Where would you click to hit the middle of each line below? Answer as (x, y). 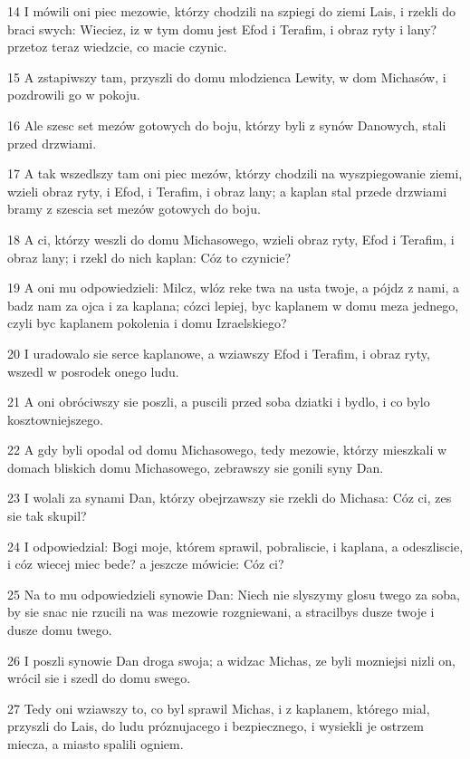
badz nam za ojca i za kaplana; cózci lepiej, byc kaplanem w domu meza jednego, (233, 305)
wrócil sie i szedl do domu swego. (99, 678)
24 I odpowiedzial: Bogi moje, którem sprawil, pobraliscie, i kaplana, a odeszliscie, (235, 546)
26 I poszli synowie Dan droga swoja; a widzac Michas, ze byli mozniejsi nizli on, (231, 660)
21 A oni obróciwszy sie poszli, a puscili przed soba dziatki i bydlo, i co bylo (219, 402)
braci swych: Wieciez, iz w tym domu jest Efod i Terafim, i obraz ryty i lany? (222, 29)
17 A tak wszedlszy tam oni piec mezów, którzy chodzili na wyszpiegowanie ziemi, (235, 173)
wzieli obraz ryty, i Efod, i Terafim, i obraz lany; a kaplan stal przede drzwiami (227, 191)
